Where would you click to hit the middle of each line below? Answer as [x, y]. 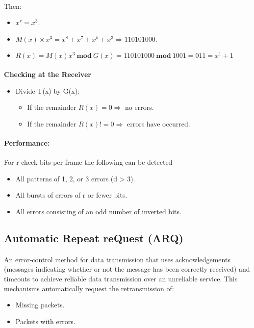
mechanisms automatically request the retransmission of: [89, 288]
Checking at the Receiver [48, 74]
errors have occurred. [158, 123]
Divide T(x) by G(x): [47, 90]
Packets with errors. [45, 321]
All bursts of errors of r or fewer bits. [71, 195]
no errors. [140, 107]
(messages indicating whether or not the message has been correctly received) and [127, 269]
